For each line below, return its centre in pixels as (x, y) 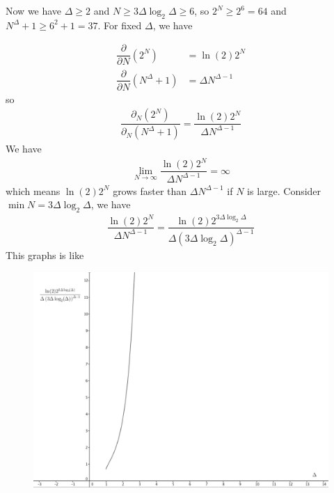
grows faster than (150, 190)
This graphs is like (45, 255)
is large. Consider (284, 190)
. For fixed (120, 25)
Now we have (34, 10)
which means (33, 190)
